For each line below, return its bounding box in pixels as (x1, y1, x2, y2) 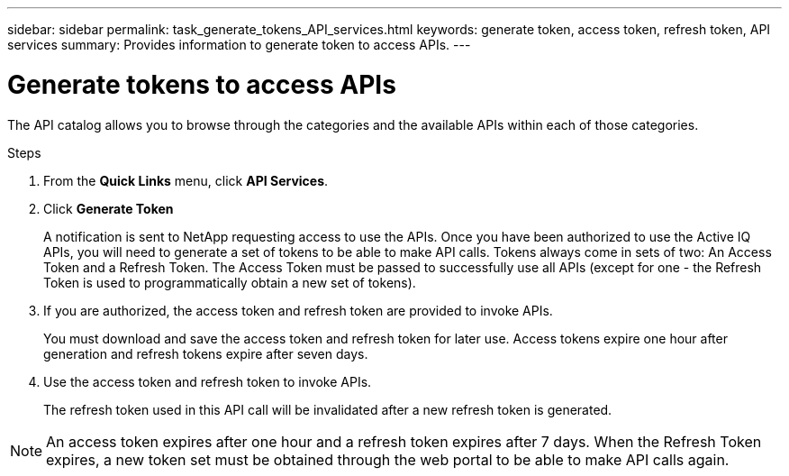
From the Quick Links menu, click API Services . (43, 172, 329, 188)
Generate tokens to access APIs (7, 69, 396, 100)
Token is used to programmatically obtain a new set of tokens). (43, 274, 416, 290)
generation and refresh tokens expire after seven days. (43, 345, 368, 362)
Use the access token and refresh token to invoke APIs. (43, 373, 372, 389)
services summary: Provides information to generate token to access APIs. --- (7, 37, 471, 52)
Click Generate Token (43, 200, 174, 216)
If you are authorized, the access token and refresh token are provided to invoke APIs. (43, 302, 553, 318)
